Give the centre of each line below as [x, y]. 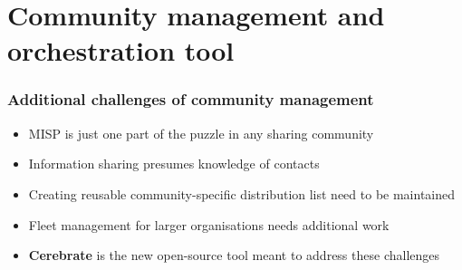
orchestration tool [121, 50]
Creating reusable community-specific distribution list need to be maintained [242, 193]
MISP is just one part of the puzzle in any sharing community [201, 133]
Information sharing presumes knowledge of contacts [174, 164]
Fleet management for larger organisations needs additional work [209, 224]
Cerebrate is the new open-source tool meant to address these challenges [234, 255]
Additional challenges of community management [191, 99]
